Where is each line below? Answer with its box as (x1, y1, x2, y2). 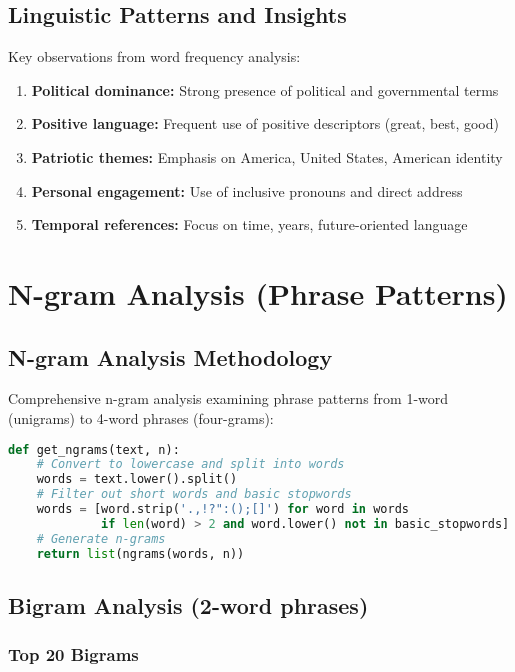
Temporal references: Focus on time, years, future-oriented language (31, 214, 468, 235)
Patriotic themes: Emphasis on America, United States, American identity (31, 146, 503, 167)
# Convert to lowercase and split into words (36, 457, 345, 472)
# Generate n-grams (36, 531, 166, 546)
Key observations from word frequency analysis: (8, 46, 301, 67)
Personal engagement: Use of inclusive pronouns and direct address (31, 180, 463, 201)
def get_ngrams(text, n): (8, 442, 180, 457)
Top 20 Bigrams (8, 642, 139, 667)
